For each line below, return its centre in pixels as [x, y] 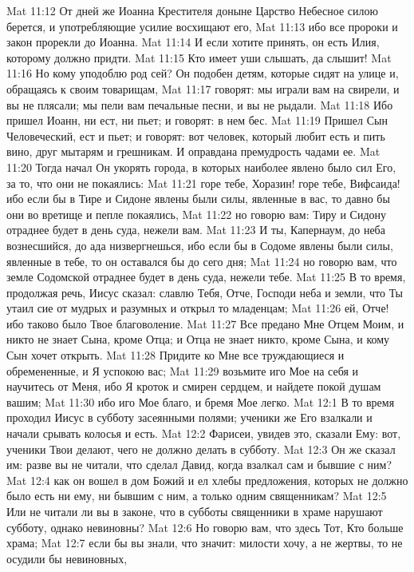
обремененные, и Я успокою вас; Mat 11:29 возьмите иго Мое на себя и [183, 370]
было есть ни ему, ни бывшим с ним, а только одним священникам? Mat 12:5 [197, 496]
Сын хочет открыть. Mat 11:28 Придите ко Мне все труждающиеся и [175, 355]
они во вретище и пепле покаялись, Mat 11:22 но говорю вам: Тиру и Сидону [197, 214]
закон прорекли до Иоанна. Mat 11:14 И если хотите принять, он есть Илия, [193, 42]
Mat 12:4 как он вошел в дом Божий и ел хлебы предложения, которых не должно [207, 480]
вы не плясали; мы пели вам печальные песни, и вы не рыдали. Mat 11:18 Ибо [200, 104]
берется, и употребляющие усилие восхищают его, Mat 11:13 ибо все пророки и [202, 26]
